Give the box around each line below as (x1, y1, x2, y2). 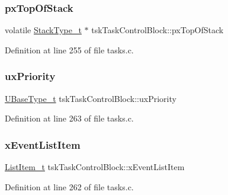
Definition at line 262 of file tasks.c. (5, 180, 134, 193)
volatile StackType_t (5, 24, 82, 36)
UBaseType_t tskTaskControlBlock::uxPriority (5, 92, 176, 104)
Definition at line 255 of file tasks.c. (5, 43, 134, 56)
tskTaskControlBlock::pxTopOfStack (91, 24, 224, 36)
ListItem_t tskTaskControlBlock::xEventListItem (5, 161, 185, 173)
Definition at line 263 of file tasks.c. (5, 112, 134, 124)
